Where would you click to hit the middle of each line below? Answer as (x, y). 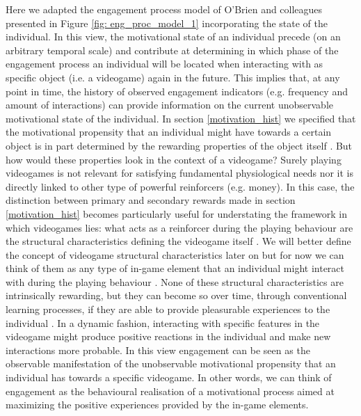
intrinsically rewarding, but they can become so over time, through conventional (176, 295)
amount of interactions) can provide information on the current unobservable (169, 105)
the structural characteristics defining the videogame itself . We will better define (178, 241)
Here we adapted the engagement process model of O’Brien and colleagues (164, 9)
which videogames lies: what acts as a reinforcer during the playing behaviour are (179, 227)
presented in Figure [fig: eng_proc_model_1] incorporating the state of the (167, 23)
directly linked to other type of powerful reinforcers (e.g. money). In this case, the (180, 186)
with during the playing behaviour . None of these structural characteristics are (175, 281)
